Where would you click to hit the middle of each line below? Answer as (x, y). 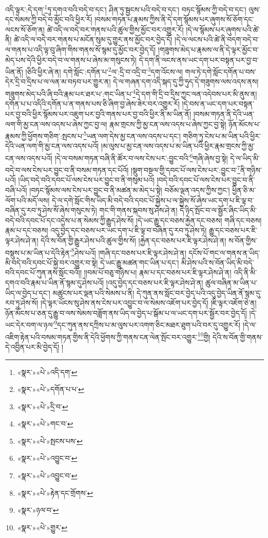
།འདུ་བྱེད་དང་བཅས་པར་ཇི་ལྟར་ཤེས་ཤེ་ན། (155, 283)
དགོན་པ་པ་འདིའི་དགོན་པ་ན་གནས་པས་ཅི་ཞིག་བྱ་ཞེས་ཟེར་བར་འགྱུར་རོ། (92, 104)
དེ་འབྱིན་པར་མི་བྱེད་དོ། (32, 346)
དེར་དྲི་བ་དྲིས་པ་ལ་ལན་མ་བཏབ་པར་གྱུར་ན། (58, 82)
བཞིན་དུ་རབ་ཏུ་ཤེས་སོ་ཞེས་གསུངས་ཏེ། (51, 210)
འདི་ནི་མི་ (245, 272)
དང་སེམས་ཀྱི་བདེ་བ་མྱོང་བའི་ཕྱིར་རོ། (49, 19)
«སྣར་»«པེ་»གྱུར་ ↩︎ (42, 527)
